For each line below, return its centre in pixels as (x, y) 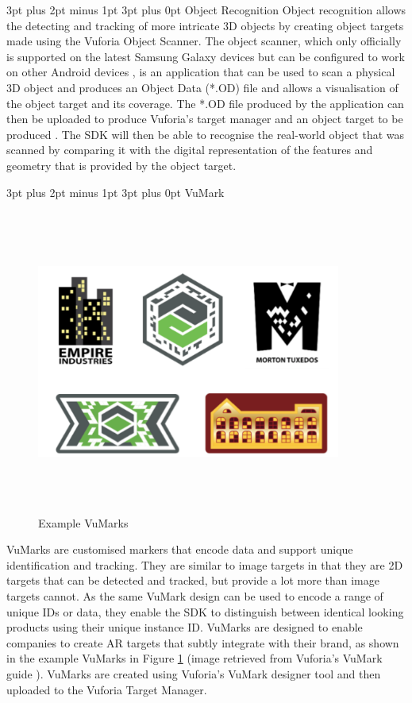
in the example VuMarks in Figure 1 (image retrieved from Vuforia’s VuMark (194, 658)
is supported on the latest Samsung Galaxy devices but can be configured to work (206, 56)
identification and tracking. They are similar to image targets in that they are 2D (205, 564)
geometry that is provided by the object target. (121, 165)
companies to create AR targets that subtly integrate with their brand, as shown (203, 642)
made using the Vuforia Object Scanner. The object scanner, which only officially (204, 41)
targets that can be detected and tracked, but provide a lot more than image (193, 580)
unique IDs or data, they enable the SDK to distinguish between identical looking (205, 611)
